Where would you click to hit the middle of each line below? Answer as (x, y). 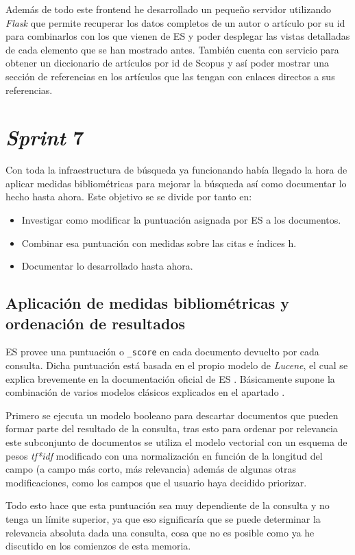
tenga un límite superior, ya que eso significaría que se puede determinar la (163, 519)
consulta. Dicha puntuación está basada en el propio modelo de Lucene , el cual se (177, 365)
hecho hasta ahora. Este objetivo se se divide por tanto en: (129, 197)
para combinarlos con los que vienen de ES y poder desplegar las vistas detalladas (178, 36)
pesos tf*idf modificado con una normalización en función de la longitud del (164, 455)
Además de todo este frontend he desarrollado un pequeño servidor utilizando (168, 9)
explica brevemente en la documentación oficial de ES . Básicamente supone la (170, 378)
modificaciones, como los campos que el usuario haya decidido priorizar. (156, 482)
